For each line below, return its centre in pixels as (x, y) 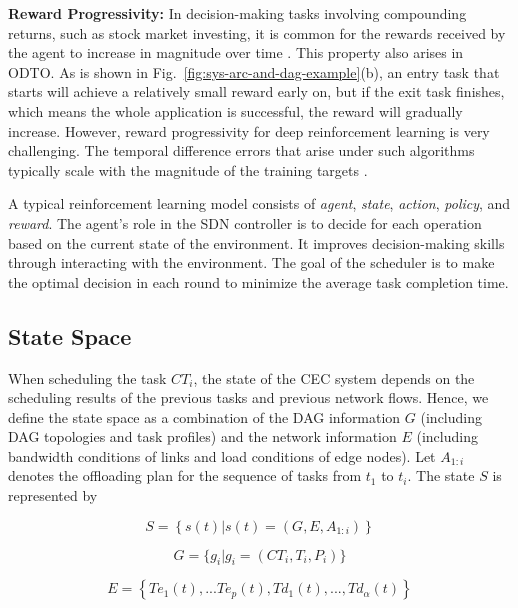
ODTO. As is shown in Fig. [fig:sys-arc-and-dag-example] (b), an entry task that (254, 71)
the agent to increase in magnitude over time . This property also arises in (236, 52)
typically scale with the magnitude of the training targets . (188, 169)
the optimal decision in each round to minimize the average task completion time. (258, 281)
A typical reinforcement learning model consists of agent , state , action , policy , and (259, 203)
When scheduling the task (87, 377)
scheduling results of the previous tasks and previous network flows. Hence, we (248, 397)
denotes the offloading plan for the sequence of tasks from (185, 475)
